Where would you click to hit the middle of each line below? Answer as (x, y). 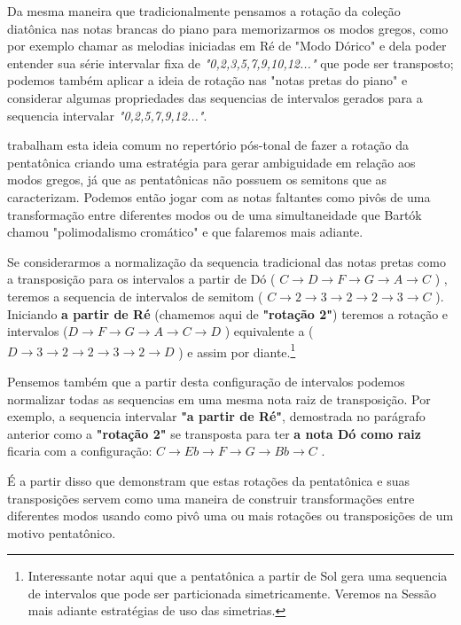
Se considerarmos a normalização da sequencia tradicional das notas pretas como (227, 261)
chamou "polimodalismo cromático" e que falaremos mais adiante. (185, 232)
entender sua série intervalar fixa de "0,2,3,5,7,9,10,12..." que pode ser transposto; (230, 62)
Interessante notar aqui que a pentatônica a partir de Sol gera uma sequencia (238, 576)
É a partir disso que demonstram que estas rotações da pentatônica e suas (208, 480)
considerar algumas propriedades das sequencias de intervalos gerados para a (215, 97)
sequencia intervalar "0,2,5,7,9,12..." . (107, 115)
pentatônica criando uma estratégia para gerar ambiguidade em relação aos (211, 162)
